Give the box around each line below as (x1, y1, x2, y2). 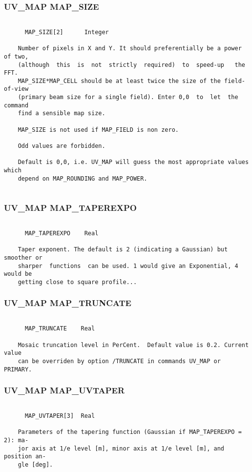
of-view (4, 85, 29, 93)
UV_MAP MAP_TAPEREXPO (4, 201, 137, 213)
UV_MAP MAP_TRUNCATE (4, 297, 131, 309)
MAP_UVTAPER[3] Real (24, 412, 95, 420)
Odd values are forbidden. (18, 143, 105, 150)
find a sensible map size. (18, 110, 105, 117)
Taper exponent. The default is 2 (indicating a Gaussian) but (18, 246, 228, 253)
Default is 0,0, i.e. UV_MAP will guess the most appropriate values (18, 159, 249, 166)
